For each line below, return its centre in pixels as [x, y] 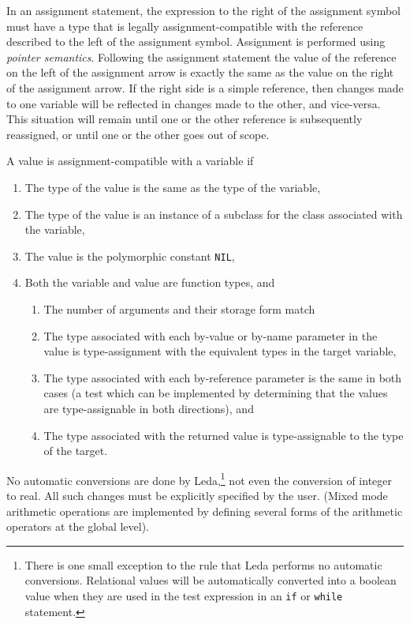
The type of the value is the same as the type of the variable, [173, 187]
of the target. [76, 451]
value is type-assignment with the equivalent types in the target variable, [220, 351]
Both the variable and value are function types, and [150, 282]
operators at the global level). [78, 526]
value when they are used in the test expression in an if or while [184, 595]
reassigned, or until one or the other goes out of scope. [138, 134]
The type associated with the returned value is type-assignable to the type [224, 435]
